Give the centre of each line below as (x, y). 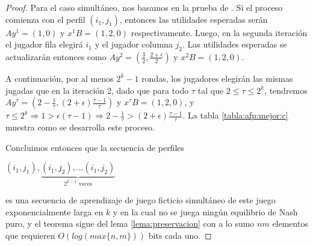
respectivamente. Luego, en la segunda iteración (219, 32)
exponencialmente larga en (54, 211)
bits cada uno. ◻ (180, 235)
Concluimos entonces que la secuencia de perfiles (95, 147)
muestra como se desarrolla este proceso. (80, 127)
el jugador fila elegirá (44, 44)
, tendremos (286, 90)
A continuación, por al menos (60, 78)
